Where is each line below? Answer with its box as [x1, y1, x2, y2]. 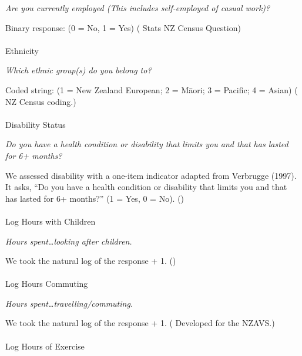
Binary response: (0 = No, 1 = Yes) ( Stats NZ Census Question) [5, 21, 241, 33]
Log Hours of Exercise [5, 340, 85, 352]
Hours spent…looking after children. [5, 235, 132, 247]
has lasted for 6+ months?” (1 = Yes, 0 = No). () [5, 192, 184, 204]
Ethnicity [5, 44, 39, 56]
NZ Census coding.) [5, 95, 76, 107]
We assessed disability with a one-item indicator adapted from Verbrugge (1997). [5, 169, 297, 181]
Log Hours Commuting [5, 277, 88, 290]
